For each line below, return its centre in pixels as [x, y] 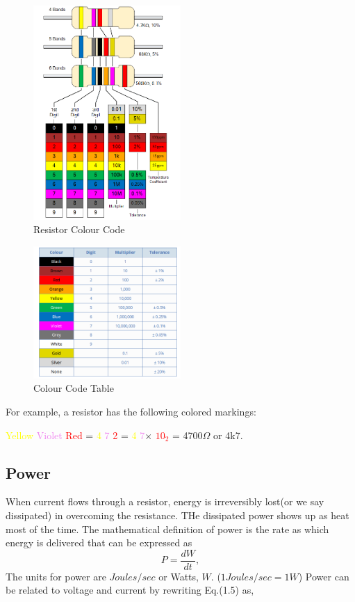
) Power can [324, 576]
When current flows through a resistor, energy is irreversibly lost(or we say [165, 501]
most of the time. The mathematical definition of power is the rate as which [167, 529]
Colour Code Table [74, 388]
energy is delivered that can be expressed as [99, 542]
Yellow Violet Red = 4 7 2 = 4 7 [75, 435]
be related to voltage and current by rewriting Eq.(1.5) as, [130, 590]
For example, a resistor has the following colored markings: [131, 411]
